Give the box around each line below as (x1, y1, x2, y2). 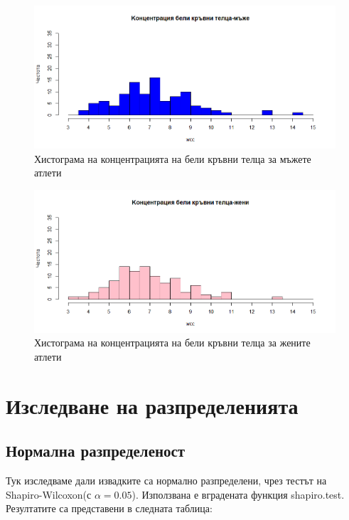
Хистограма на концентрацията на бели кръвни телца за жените (34, 335, 311, 350)
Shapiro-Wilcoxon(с (6, 487, 92, 502)
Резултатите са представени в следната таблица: (6, 501, 213, 516)
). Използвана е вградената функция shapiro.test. (131, 487, 345, 502)
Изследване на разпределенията (6, 391, 299, 420)
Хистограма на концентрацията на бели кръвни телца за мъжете (34, 151, 311, 166)
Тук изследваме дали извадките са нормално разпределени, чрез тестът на (6, 472, 327, 487)
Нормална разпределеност (6, 440, 186, 462)
